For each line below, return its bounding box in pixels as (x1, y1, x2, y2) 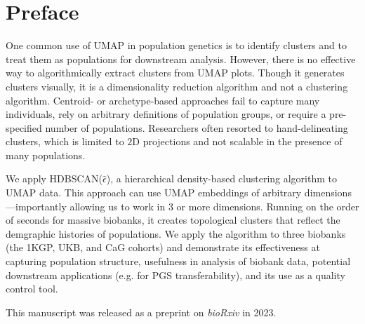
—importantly (6, 198, 67, 213)
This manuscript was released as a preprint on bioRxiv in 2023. (6, 304, 277, 319)
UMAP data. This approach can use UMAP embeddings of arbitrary (6, 185, 302, 200)
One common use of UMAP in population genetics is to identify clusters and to (6, 38, 347, 53)
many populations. (6, 147, 86, 162)
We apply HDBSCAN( (6, 171, 103, 186)
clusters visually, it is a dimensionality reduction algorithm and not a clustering (6, 79, 348, 93)
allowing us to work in (69, 198, 166, 213)
